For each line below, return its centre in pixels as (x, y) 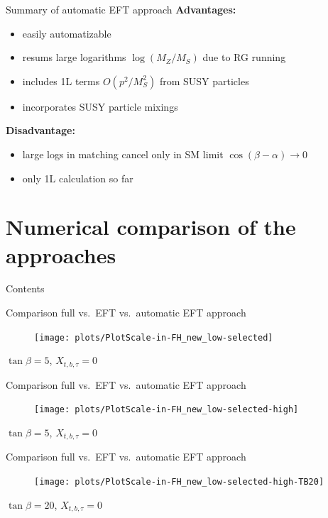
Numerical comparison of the (151, 227)
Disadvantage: (40, 130)
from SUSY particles (204, 81)
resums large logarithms (74, 57)
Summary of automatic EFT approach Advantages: (121, 9)
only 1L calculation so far (78, 178)
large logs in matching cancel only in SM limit (123, 154)
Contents (25, 288)
